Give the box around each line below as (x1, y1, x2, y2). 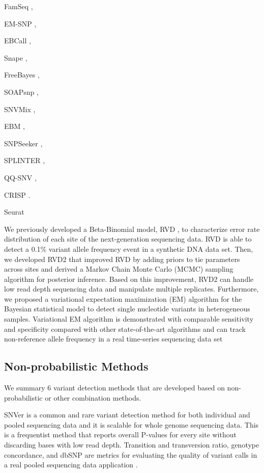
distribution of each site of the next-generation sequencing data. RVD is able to (4, 233, 252, 244)
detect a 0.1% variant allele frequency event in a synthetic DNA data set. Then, (4, 243, 253, 254)
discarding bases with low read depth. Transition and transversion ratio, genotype (4, 439, 259, 450)
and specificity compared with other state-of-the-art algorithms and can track (4, 323, 246, 334)
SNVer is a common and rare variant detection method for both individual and (4, 409, 250, 420)
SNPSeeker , (4, 138, 43, 148)
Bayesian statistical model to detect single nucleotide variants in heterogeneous (4, 303, 250, 314)
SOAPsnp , (4, 86, 39, 97)
